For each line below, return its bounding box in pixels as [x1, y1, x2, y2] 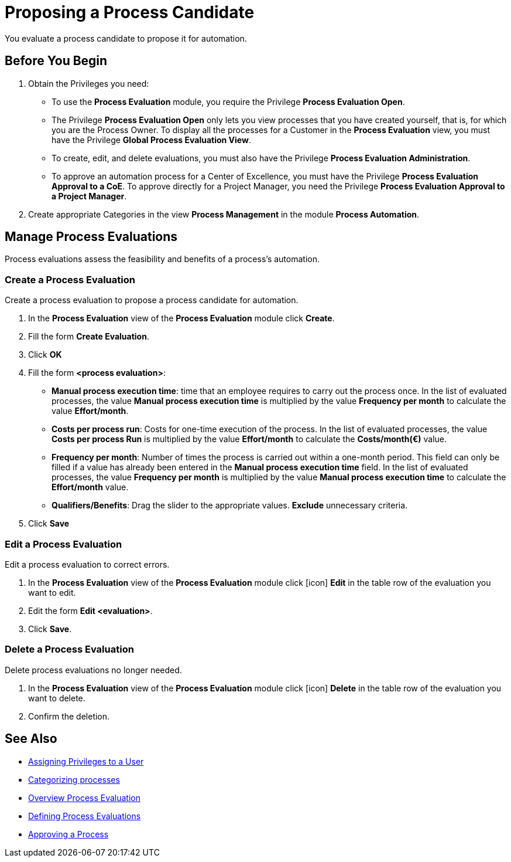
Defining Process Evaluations [28, 810, 141, 821]
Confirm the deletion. [28, 711, 110, 721]
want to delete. [28, 693, 85, 703]
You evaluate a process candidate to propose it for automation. [5, 33, 247, 43]
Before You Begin [5, 53, 108, 69]
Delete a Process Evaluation [5, 643, 134, 656]
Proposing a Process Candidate [5, 2, 255, 22]
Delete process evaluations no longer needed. [5, 664, 182, 675]
